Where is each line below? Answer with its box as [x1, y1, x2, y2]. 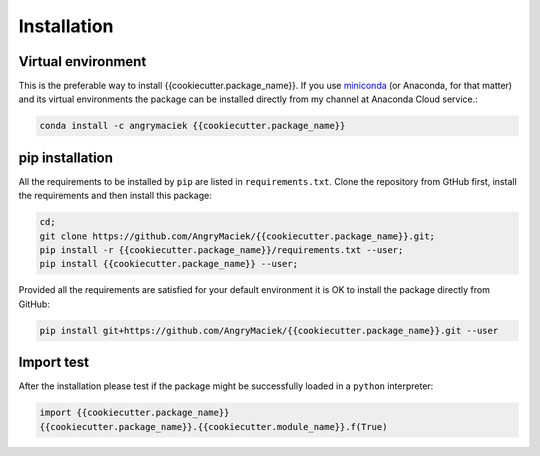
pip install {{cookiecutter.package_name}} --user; [39, 258, 299, 270]
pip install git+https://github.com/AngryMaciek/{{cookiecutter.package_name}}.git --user [39, 325, 499, 336]
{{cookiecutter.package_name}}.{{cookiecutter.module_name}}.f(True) [39, 421, 388, 432]
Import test [18, 354, 90, 371]
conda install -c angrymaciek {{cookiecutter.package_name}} [39, 120, 346, 132]
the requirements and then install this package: [18, 190, 212, 202]
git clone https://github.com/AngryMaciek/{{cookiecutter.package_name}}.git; [39, 230, 435, 242]
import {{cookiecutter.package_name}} [39, 407, 230, 419]
